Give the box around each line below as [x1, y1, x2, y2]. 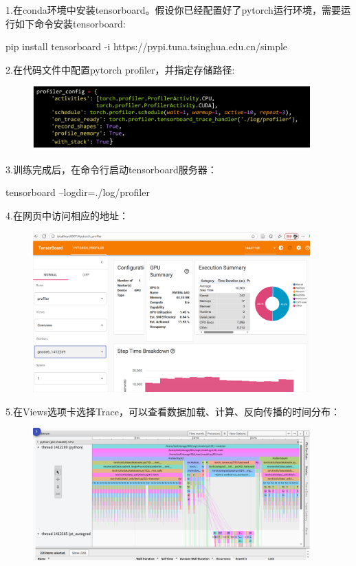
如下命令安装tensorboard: [14, 16, 126, 30]
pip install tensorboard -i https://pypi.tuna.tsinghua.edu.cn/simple [5, 39, 288, 54]
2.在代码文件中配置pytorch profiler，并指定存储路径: [5, 62, 235, 76]
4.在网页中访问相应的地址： [5, 208, 129, 222]
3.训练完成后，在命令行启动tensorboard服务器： [5, 162, 217, 176]
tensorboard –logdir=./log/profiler [5, 185, 150, 199]
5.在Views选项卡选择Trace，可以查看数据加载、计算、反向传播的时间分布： [5, 404, 340, 418]
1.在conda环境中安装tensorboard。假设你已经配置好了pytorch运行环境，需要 [5, 3, 341, 17]
